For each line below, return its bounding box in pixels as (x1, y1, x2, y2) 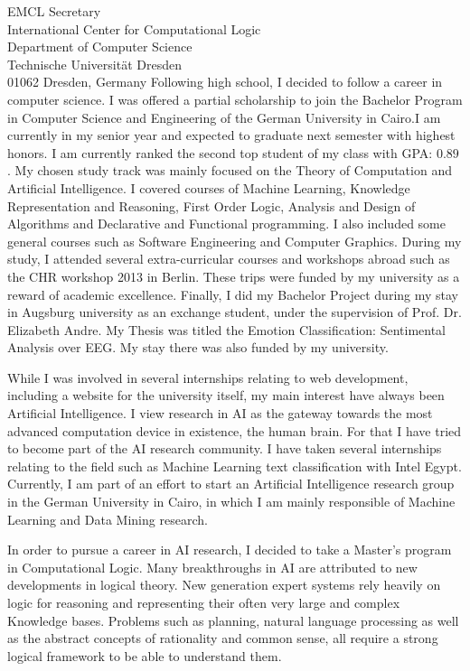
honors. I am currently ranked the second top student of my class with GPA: (7, 143, 433, 162)
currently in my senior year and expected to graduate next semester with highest (7, 126, 456, 144)
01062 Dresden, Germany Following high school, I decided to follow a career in (7, 72, 443, 91)
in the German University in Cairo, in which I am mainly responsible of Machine (7, 492, 456, 511)
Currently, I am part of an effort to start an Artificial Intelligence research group (7, 474, 455, 493)
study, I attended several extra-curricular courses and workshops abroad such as (7, 249, 450, 268)
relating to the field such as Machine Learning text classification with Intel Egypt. (7, 456, 462, 475)
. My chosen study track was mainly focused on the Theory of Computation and (7, 161, 452, 180)
